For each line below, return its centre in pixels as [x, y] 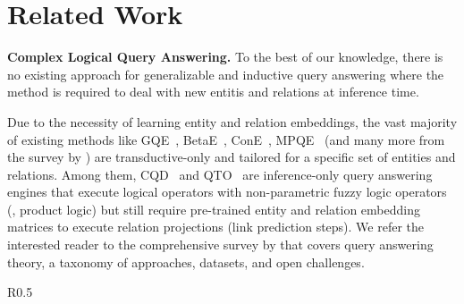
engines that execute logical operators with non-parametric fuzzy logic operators [227, 192]
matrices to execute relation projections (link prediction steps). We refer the [216, 227]
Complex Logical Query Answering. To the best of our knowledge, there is [225, 57]
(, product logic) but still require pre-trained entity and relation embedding [214, 209]
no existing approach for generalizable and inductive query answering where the [226, 74]
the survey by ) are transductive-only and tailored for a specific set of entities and [232, 157]
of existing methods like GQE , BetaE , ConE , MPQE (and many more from [226, 139]
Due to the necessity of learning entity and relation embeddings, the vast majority [232, 121]
